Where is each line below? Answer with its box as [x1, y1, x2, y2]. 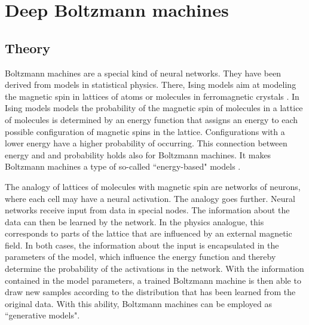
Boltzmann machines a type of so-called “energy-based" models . [5, 160, 241, 173]
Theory [5, 38, 51, 57]
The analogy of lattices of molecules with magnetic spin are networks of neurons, [5, 180, 301, 192]
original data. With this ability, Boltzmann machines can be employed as [5, 297, 272, 309]
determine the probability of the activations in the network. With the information [5, 262, 304, 275]
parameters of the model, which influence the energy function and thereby [5, 250, 276, 263]
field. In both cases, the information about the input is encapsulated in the [5, 238, 279, 251]
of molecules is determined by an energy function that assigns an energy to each [5, 113, 298, 125]
